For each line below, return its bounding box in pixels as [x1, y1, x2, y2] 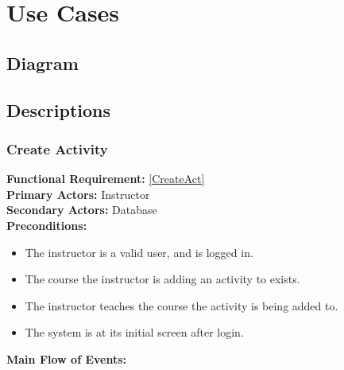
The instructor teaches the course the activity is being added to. [25, 297, 338, 314]
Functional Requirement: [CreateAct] [6, 170, 205, 187]
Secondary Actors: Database [6, 201, 157, 218]
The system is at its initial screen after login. [25, 324, 244, 341]
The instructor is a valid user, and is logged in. [25, 243, 253, 260]
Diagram [6, 50, 79, 75]
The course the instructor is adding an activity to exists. [25, 271, 300, 287]
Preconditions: [6, 216, 87, 233]
